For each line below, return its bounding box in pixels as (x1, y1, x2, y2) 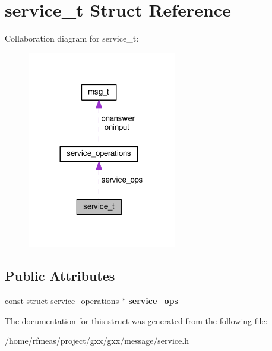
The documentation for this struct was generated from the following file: (5, 314, 268, 327)
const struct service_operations (5, 294, 119, 307)
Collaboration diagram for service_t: (5, 32, 139, 45)
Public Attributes (5, 267, 115, 285)
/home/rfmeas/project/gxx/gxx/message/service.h (5, 334, 189, 347)
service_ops (128, 294, 178, 307)
